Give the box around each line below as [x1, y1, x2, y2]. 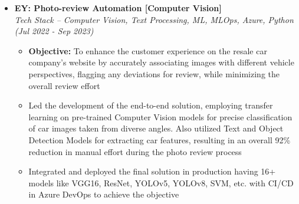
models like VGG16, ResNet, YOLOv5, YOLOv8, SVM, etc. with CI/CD [28, 176, 294, 189]
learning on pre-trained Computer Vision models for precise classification [28, 110, 293, 123]
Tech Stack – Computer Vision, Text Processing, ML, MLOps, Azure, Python [14, 13, 294, 25]
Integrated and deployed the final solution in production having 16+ [28, 165, 276, 177]
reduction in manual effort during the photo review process [28, 145, 242, 157]
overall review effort [28, 79, 100, 91]
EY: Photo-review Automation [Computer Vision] [14, 2, 222, 14]
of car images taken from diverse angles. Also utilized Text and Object [28, 122, 284, 134]
